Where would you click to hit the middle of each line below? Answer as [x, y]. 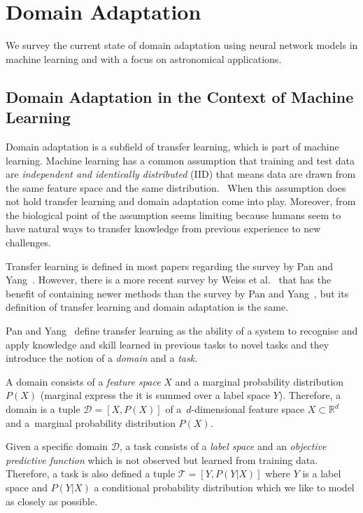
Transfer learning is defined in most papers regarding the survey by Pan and [169, 266]
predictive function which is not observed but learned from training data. [162, 459]
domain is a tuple [43, 409]
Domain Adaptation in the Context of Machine [180, 96]
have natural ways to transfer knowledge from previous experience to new [163, 229]
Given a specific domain [57, 446]
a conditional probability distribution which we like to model [224, 487]
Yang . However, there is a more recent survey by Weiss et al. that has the [169, 280]
